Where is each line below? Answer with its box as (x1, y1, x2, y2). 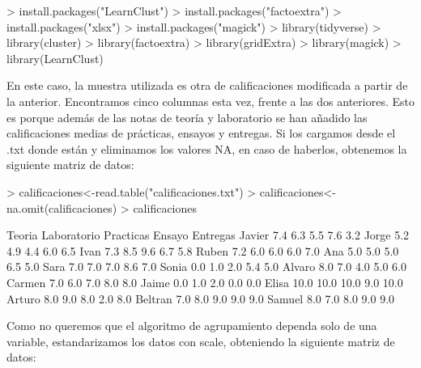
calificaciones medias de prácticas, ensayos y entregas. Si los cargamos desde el (6, 125, 396, 142)
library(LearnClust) (6, 49, 104, 66)
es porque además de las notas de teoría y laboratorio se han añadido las (6, 108, 368, 125)
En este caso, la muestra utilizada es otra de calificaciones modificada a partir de (6, 77, 408, 94)
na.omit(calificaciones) (6, 199, 117, 216)
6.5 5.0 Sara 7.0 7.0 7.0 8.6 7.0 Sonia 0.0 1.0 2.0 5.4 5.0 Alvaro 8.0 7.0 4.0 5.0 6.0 (6, 258, 406, 275)
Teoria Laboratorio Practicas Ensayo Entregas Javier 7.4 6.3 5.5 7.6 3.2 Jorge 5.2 (6, 226, 410, 243)
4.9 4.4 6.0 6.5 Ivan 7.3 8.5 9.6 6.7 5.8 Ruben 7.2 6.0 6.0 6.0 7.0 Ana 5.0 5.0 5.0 (6, 242, 399, 259)
